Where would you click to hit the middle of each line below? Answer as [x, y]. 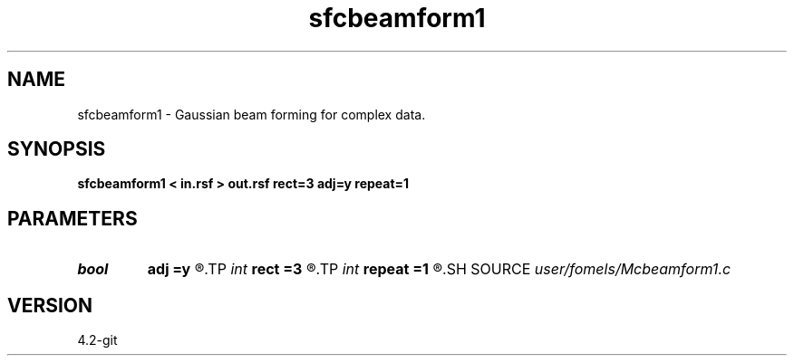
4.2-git [97, 340]
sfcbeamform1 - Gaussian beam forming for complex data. [252, 114]
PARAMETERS [73, 218]
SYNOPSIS [57, 149]
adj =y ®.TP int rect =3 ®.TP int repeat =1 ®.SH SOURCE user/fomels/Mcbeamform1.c [439, 269]
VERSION [50, 305]
